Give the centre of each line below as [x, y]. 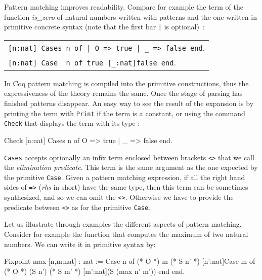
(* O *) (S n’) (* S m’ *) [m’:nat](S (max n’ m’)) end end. [95, 271]
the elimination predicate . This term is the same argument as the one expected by [131, 167]
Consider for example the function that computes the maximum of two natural [126, 234]
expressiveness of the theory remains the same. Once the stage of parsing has [123, 93]
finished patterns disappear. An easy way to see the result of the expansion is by [129, 103]
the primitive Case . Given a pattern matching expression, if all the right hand [125, 177]
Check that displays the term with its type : [72, 123]
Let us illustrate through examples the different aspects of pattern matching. [123, 224]
